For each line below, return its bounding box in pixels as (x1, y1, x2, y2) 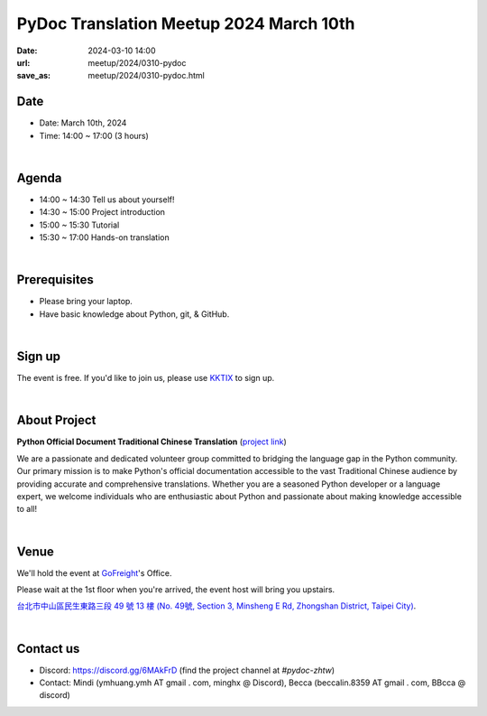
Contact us (16, 641, 80, 656)
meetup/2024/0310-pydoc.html (87, 70, 205, 81)
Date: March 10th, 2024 (39, 117, 127, 128)
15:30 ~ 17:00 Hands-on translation (39, 232, 170, 243)
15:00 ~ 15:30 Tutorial (39, 219, 120, 230)
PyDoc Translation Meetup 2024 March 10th (16, 14, 355, 33)
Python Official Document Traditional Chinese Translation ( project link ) (16, 436, 288, 447)
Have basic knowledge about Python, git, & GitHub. (39, 308, 230, 320)
